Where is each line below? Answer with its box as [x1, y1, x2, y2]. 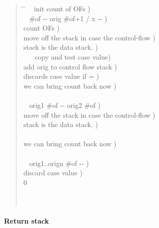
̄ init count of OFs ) [23, 3, 91, 13]
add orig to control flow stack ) [23, 61, 117, 71]
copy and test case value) [35, 51, 111, 62]
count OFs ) [23, 23, 60, 33]
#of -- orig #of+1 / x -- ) [29, 13, 107, 23]
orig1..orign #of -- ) [29, 158, 89, 168]
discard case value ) [23, 167, 83, 178]
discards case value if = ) [23, 71, 99, 81]
